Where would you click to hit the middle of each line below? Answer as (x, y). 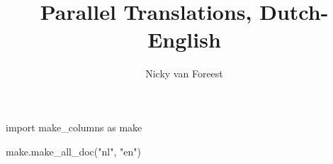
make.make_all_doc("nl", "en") (73, 151)
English (184, 39)
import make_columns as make (74, 127)
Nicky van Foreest (184, 73)
